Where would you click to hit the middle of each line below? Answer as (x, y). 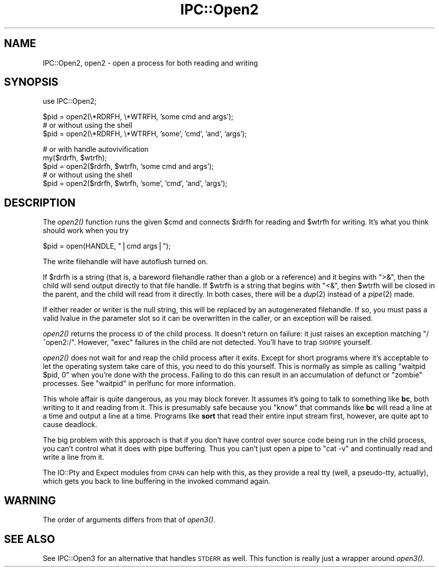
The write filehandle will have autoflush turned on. (125, 262)
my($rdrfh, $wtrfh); (75, 158)
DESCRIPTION (40, 203)
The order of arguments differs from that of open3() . (129, 520)
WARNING (30, 500)
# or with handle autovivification (96, 149)
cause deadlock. (70, 425)
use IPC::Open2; (70, 101)
